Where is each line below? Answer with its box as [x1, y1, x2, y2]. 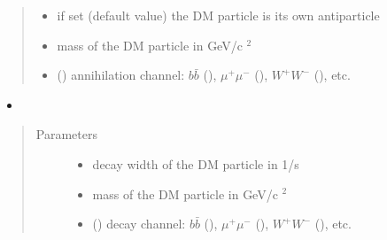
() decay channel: [92, 214, 186, 233]
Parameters [35, 125, 97, 143]
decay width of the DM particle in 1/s [92, 154, 299, 173]
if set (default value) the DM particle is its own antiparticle [57, 6, 380, 24]
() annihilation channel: [57, 66, 185, 84]
